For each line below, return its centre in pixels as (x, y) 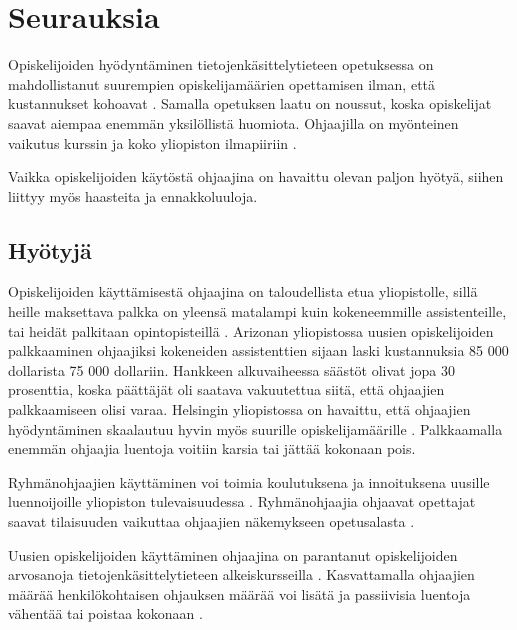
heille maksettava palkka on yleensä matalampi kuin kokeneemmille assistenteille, (257, 311)
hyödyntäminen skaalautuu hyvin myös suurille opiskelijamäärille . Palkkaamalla (255, 428)
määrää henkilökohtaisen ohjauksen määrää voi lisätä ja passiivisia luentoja (239, 593)
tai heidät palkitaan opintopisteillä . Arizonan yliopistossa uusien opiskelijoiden (251, 330)
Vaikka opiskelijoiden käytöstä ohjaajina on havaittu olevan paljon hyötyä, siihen (256, 176)
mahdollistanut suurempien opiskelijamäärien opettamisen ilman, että (222, 83)
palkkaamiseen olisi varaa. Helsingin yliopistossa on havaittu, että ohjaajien (239, 409)
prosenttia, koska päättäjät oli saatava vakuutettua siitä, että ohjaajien (226, 389)
